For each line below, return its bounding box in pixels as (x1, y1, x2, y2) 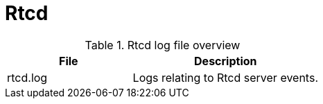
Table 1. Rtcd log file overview (85, 37, 241, 52)
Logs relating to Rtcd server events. (132, 70, 318, 85)
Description (194, 53, 257, 68)
